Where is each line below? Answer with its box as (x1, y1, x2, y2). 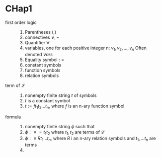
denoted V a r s (24, 51, 53, 57)
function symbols (24, 67, 61, 73)
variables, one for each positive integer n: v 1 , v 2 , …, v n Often (24, 45, 147, 52)
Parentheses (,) (24, 29, 57, 35)
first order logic (5, 19, 37, 25)
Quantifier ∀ (24, 39, 50, 45)
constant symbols (24, 62, 62, 68)
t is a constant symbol (24, 97, 71, 103)
